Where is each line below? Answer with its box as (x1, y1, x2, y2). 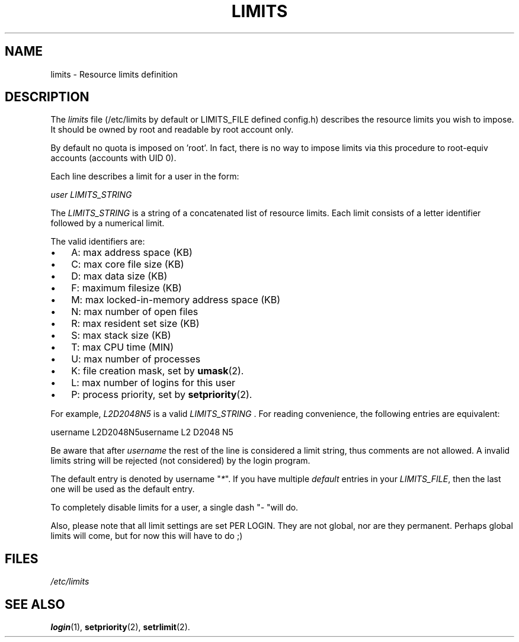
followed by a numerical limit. (50, 218, 165, 229)
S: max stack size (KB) (71, 329, 171, 342)
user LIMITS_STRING (50, 190, 132, 200)
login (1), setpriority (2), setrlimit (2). (50, 622, 190, 633)
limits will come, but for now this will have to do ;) (50, 531, 243, 541)
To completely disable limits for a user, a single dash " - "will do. (50, 502, 299, 513)
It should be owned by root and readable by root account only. (50, 124, 294, 135)
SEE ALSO (5, 596, 65, 612)
